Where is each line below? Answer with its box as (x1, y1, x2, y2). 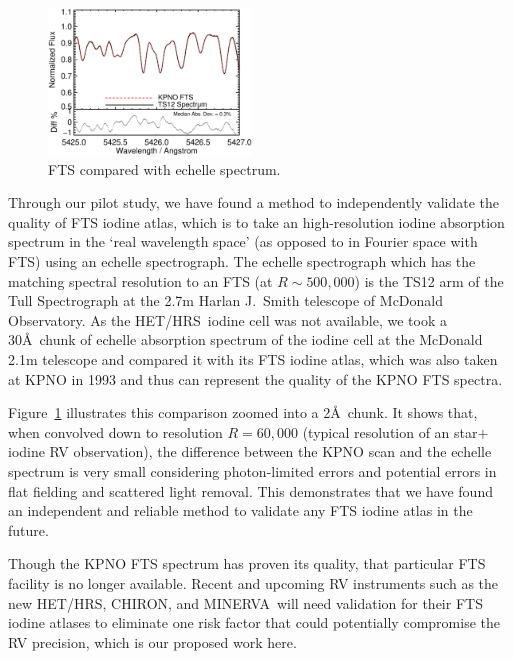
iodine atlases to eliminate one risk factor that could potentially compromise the (8, 612, 500, 633)
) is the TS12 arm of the (354, 270, 504, 291)
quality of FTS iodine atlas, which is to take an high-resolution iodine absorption (8, 211, 505, 232)
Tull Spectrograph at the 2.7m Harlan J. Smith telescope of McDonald (8, 290, 444, 311)
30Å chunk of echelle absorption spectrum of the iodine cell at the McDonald (8, 329, 483, 350)
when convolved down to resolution (8, 421, 223, 442)
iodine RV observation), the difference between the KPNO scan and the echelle (8, 441, 492, 462)
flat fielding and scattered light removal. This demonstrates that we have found (8, 480, 493, 501)
